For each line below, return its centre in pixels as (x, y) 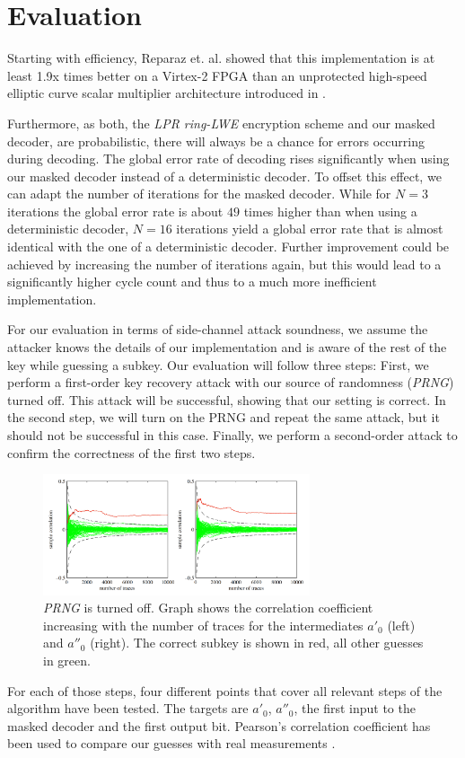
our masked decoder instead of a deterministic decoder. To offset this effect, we (224, 176)
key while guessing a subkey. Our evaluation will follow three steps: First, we (218, 364)
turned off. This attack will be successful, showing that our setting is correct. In (227, 399)
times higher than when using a (330, 211)
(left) (401, 625)
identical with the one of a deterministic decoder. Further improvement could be (228, 247)
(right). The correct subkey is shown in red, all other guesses (257, 643)
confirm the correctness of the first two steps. (132, 452)
